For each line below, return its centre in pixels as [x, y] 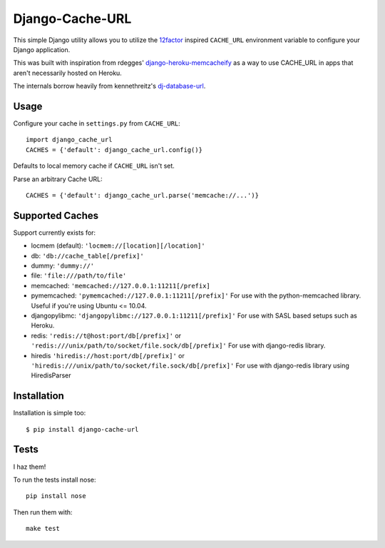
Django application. [42, 49]
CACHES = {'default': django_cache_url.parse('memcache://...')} [143, 195]
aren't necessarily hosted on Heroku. [68, 73]
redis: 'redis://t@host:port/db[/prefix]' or [106, 335]
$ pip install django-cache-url [82, 429]
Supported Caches [56, 215]
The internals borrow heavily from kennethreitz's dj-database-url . [109, 86]
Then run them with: [43, 512]
